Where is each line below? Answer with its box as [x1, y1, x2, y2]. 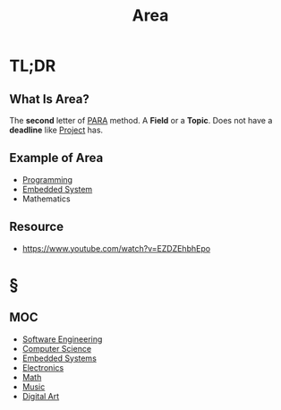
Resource [9, 219, 64, 235]
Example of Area [9, 150, 104, 166]
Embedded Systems [21, 353, 97, 363]
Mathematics [21, 193, 71, 204]
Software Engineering [21, 333, 103, 345]
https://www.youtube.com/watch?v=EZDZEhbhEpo [21, 243, 211, 253]
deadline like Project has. [9, 124, 104, 135]
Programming [21, 174, 73, 184]
